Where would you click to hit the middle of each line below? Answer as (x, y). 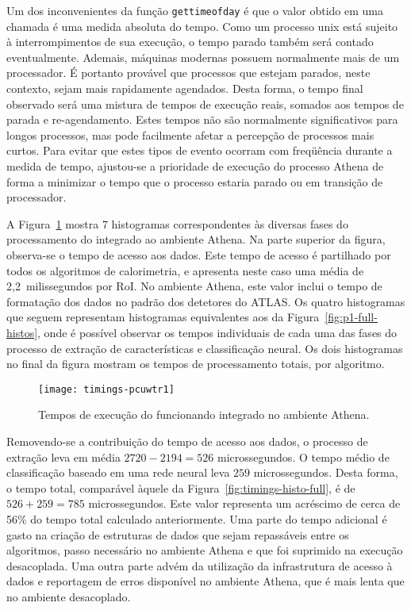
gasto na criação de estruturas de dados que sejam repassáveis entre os (178, 534)
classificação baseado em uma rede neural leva (118, 472)
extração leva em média (63, 457)
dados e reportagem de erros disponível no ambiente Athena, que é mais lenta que (205, 581)
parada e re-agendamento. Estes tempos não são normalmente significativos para (202, 119)
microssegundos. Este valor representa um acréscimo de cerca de (244, 503)
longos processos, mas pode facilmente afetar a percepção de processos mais (190, 134)
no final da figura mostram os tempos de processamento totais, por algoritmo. (196, 364)
